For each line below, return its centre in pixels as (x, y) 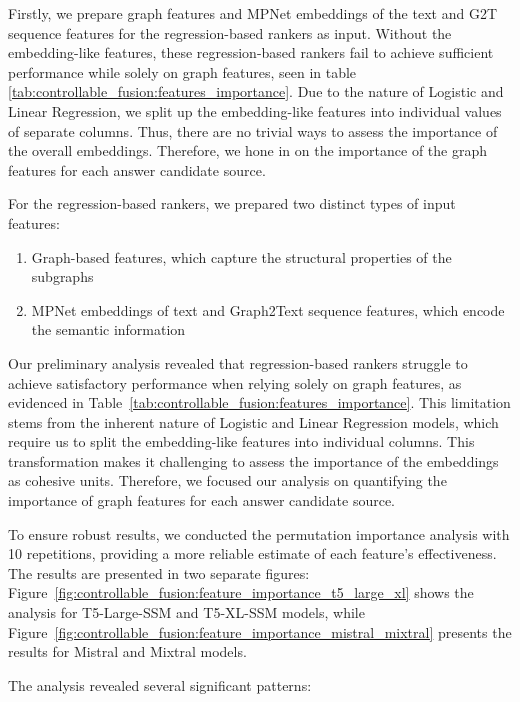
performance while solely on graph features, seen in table (182, 71)
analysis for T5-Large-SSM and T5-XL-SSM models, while (186, 612)
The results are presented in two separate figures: (159, 572)
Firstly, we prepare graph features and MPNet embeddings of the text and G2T (252, 13)
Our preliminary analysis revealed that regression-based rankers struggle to (238, 362)
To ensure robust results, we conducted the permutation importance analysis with (259, 533)
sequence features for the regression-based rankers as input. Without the (230, 32)
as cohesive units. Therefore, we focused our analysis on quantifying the (227, 480)
